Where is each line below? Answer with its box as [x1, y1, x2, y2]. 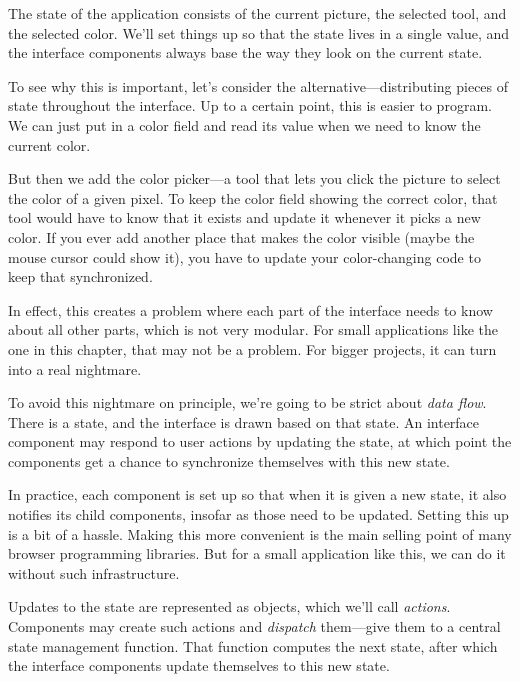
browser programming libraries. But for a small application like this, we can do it [8, 543, 506, 564]
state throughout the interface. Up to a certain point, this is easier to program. [8, 95, 492, 116]
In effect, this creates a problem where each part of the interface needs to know [8, 299, 493, 320]
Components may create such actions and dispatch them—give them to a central [8, 616, 501, 637]
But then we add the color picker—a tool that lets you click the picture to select [8, 168, 501, 189]
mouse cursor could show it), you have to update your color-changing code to [8, 246, 481, 267]
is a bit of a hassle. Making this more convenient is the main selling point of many [8, 523, 512, 544]
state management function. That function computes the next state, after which [8, 635, 498, 656]
